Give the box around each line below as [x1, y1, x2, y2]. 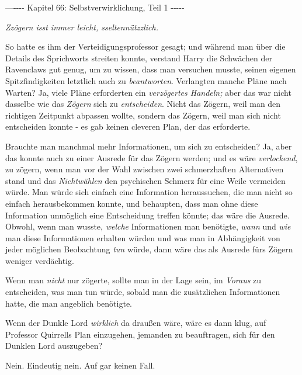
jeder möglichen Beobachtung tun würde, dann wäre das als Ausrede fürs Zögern [5, 243, 293, 255]
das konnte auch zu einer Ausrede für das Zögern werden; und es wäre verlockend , [5, 151, 298, 164]
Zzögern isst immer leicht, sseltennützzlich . [5, 20, 158, 33]
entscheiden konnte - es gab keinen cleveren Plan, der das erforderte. [5, 120, 251, 133]
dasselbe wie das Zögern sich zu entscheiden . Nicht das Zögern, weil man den [5, 98, 281, 110]
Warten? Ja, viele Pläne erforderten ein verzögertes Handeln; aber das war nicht [5, 86, 291, 98]
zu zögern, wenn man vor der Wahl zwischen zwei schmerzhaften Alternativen [5, 163, 284, 175]
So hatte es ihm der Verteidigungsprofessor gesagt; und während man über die [5, 40, 286, 53]
